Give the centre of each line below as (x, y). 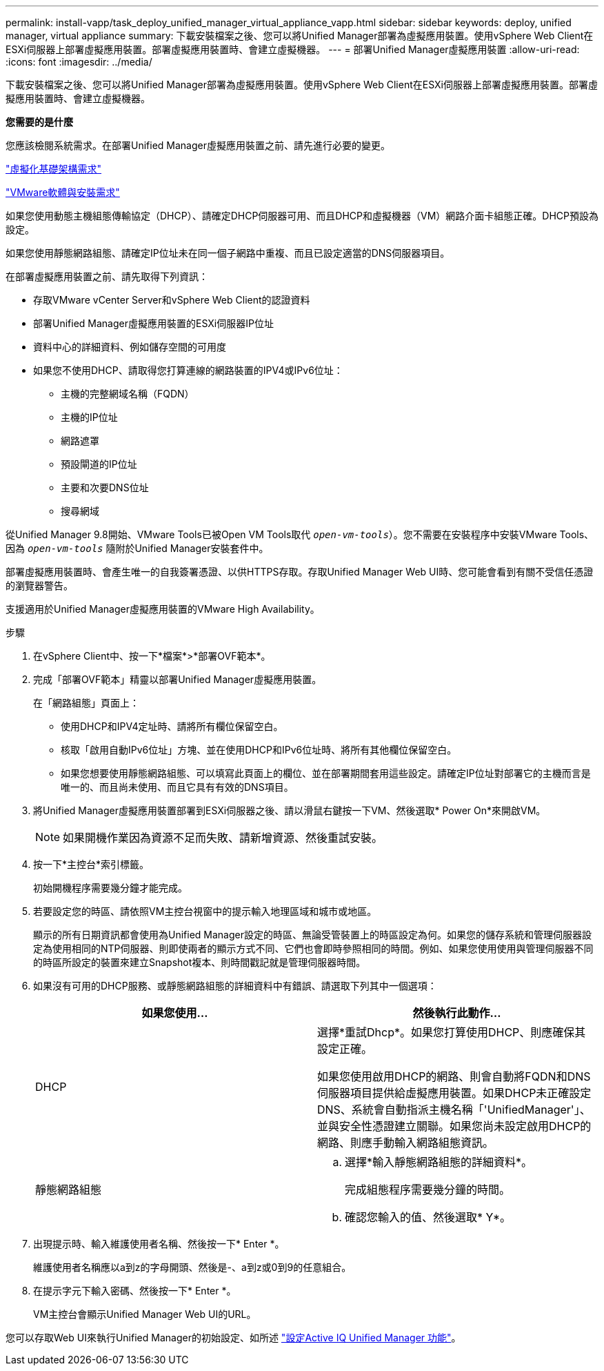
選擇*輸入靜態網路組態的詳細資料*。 (439, 1162)
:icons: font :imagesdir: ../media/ (79, 62)
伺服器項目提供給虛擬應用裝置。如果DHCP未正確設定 (454, 1093)
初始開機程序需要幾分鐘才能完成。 (110, 888)
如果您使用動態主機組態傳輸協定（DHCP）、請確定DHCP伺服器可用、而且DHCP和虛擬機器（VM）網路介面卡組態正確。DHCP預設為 (302, 216)
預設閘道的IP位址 (99, 464)
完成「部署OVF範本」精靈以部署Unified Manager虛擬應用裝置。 (178, 679)
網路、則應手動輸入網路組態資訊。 (406, 1143)
